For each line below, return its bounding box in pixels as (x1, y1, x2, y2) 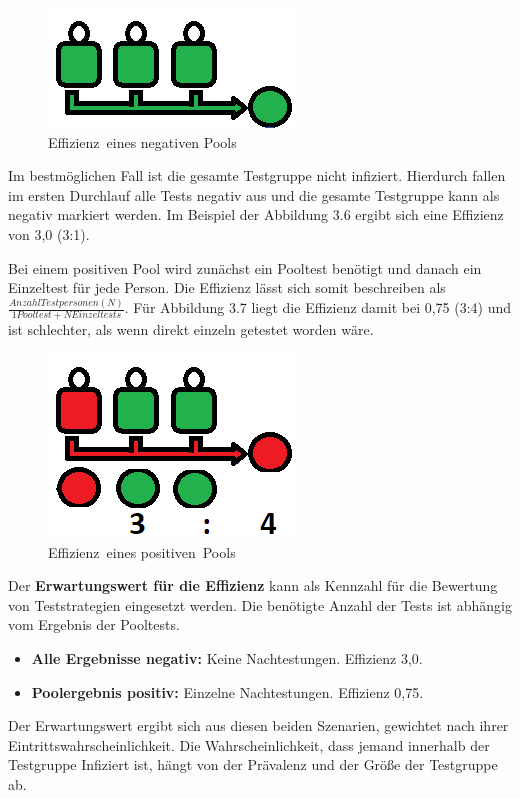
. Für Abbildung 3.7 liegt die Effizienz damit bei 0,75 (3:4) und (124, 297, 512, 318)
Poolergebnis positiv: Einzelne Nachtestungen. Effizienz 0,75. (31, 681, 424, 702)
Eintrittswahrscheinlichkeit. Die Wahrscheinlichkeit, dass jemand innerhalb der (8, 734, 490, 755)
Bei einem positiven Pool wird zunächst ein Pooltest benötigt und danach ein (8, 257, 482, 278)
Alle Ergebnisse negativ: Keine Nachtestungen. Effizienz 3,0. (31, 647, 423, 668)
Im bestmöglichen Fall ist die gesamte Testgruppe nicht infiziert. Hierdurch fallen (8, 165, 506, 186)
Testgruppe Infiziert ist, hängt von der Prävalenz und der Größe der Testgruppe (8, 754, 498, 775)
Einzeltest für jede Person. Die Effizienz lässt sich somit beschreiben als (8, 277, 446, 298)
